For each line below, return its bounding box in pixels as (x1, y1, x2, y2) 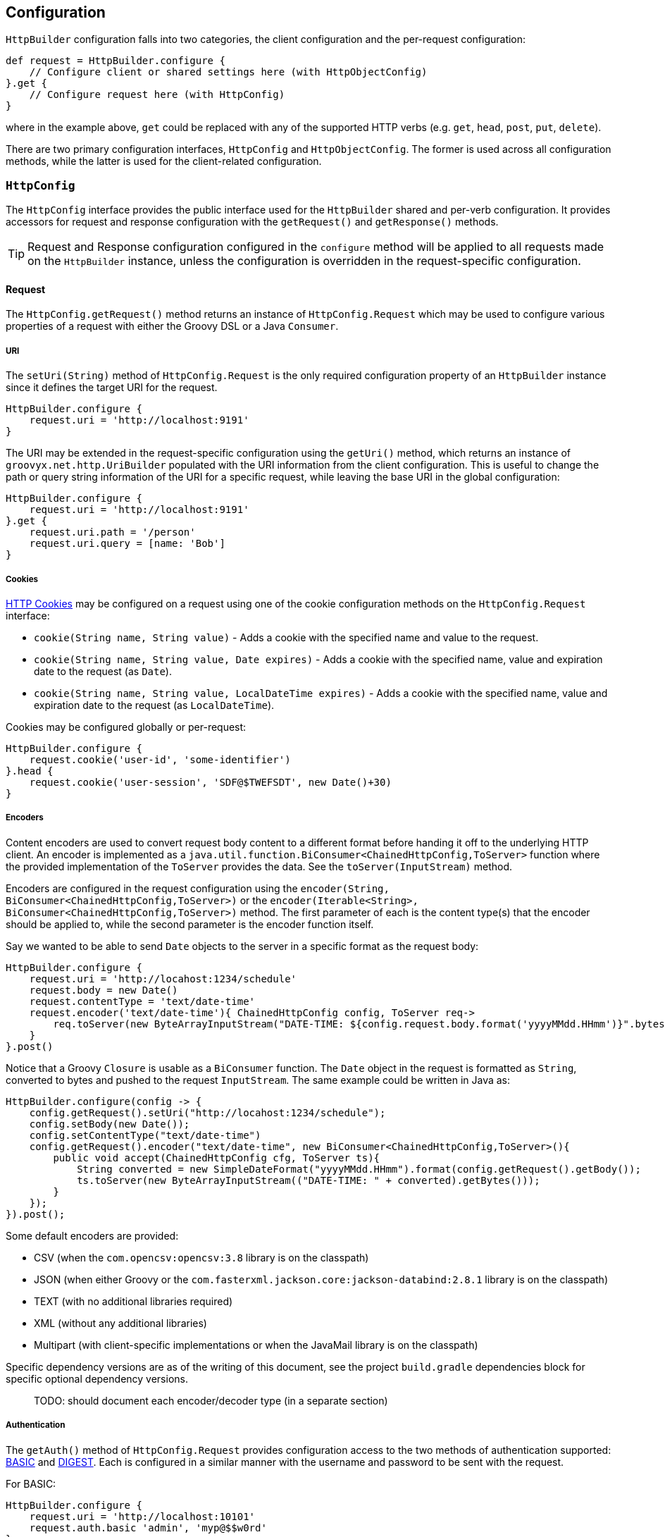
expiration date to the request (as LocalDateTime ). (34, 698, 275, 711)
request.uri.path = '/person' (29, 526, 196, 538)
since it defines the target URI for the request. (6, 381, 218, 394)
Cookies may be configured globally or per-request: (6, 720, 247, 733)
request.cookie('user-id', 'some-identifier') (29, 753, 291, 765)
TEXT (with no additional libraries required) (34, 1295, 233, 1307)
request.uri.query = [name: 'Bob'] (29, 538, 225, 550)
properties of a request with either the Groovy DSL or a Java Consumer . (6, 320, 339, 333)
